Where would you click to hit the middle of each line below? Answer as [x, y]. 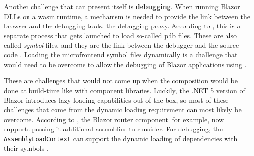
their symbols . [26, 148]
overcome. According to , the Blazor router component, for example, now [114, 119]
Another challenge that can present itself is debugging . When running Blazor [122, 6]
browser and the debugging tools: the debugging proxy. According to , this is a [122, 26]
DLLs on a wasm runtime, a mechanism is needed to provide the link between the [127, 16]
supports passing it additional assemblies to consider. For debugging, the [113, 129]
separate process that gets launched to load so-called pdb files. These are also [120, 35]
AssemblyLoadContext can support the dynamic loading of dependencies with [121, 138]
